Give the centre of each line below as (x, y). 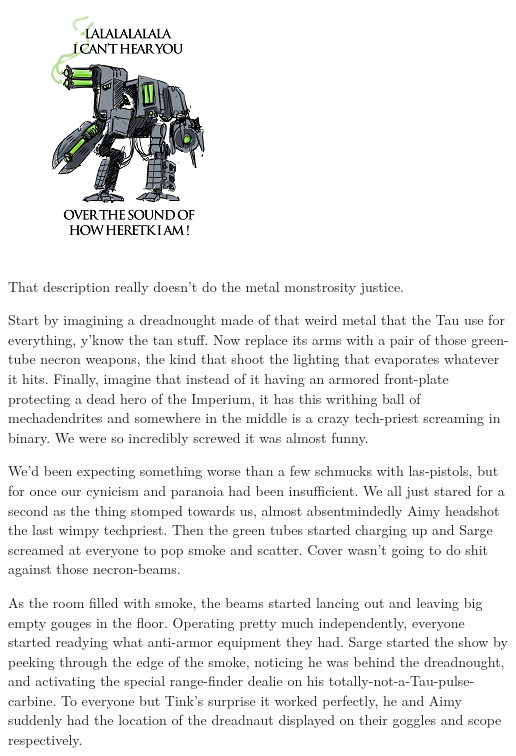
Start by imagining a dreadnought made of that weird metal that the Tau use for (256, 319)
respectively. (45, 739)
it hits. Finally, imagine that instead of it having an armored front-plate (228, 377)
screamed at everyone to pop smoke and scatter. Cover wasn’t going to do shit (248, 548)
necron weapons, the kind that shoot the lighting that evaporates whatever (270, 358)
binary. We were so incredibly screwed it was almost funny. (188, 436)
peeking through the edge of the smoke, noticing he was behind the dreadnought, (256, 660)
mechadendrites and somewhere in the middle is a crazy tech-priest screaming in (254, 417)
